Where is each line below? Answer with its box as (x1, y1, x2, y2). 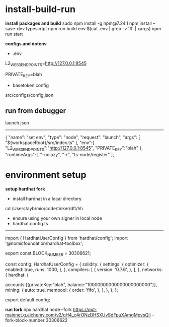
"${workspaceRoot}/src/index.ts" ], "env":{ (5, 140, 95, 146)
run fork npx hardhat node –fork (5, 306, 72, 312)
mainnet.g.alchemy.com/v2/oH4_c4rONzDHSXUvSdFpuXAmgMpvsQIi (5, 311, 151, 318)
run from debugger (5, 106, 66, 115)
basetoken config (12, 82, 49, 88)
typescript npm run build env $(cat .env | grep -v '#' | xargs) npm (26, 25, 161, 31)
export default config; (5, 296, 50, 303)
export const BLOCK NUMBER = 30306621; (5, 250, 92, 257)
